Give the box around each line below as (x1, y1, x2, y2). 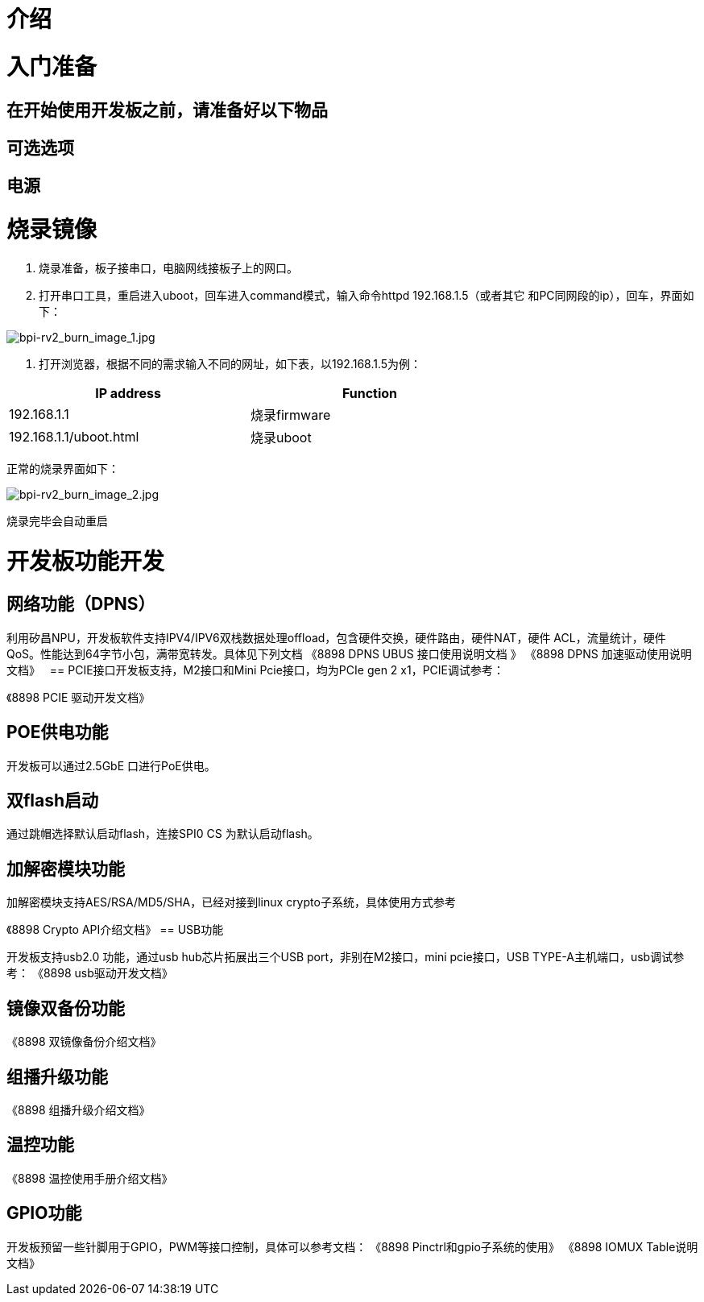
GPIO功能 (6, 1203, 82, 1224)
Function (342, 384, 398, 401)
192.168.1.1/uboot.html (9, 428, 139, 445)
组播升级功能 (6, 1066, 108, 1087)
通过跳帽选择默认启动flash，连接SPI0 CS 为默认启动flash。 (6, 827, 319, 841)
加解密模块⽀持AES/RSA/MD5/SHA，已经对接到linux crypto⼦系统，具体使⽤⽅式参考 (6, 895, 456, 910)
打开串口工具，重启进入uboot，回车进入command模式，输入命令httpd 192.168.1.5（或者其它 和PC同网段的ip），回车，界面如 (39, 288, 694, 302)
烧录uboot (251, 429, 312, 446)
